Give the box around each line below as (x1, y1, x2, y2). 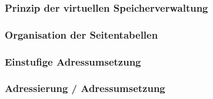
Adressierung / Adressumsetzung (5, 81, 165, 95)
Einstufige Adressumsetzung (5, 54, 141, 69)
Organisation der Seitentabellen (5, 27, 158, 42)
